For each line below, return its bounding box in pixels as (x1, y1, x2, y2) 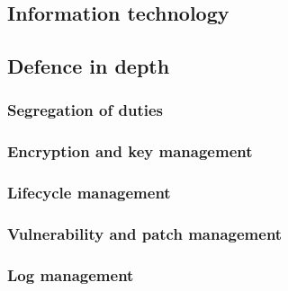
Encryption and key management (7, 140, 253, 163)
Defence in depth (7, 52, 170, 80)
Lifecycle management (7, 181, 171, 204)
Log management (7, 263, 134, 286)
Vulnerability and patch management (7, 223, 283, 245)
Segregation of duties (7, 99, 163, 121)
